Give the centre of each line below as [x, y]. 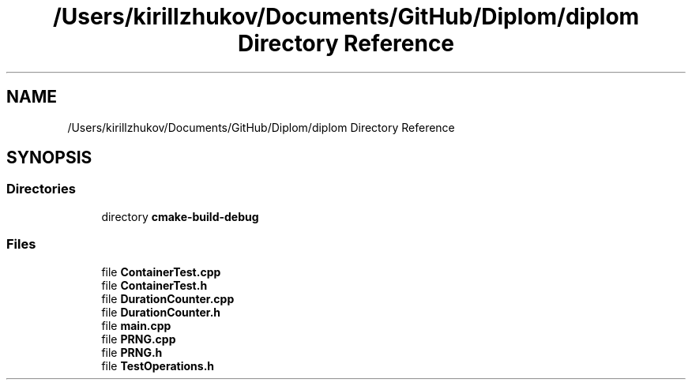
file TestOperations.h [158, 365]
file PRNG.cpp [139, 339]
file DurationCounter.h [161, 312]
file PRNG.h [132, 352]
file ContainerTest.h [154, 285]
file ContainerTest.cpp [161, 272]
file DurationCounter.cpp [168, 298]
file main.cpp [136, 325]
